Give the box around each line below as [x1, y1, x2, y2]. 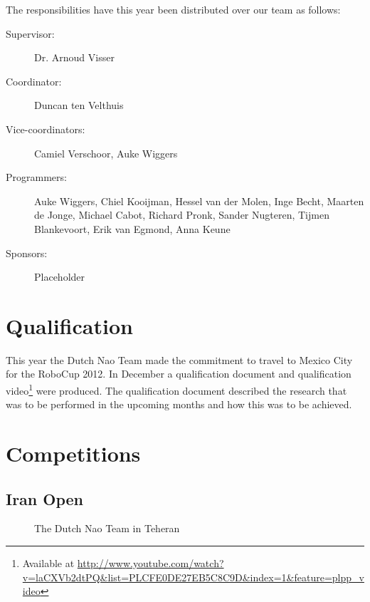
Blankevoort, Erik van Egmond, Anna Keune [34, 221, 231, 236]
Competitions [6, 439, 141, 468]
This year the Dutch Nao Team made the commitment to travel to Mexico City [6, 352, 353, 367]
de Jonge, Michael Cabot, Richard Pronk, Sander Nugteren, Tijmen [34, 207, 329, 222]
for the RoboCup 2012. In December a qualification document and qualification [6, 366, 351, 381]
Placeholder [34, 269, 85, 284]
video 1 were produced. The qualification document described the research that [6, 381, 347, 398]
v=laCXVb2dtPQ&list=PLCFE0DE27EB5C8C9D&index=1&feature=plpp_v [22, 569, 364, 584]
